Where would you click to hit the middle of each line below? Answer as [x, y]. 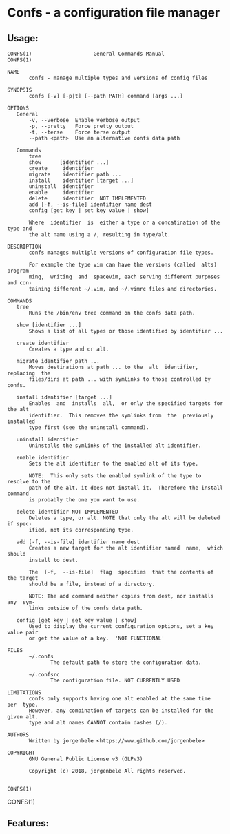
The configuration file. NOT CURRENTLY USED [115, 680]
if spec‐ [20, 524]
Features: [28, 823]
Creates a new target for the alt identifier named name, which [126, 548]
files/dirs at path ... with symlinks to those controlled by [120, 379]
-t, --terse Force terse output [80, 132]
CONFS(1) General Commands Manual [86, 54]
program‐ [20, 271]
